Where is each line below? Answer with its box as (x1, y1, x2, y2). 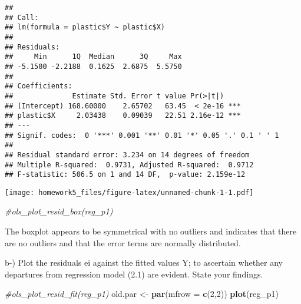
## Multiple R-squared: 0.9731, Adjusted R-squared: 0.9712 (5, 160, 254, 169)
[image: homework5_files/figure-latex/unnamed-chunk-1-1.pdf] (5, 188, 254, 197)
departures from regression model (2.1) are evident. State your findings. (5, 267, 263, 280)
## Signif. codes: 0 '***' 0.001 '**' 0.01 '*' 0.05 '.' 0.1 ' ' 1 (5, 131, 279, 140)
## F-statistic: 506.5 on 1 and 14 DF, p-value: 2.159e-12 (5, 170, 246, 179)
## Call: (5, 13, 39, 22)
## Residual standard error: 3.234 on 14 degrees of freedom (5, 150, 250, 159)
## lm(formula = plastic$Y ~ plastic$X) (5, 23, 166, 32)
